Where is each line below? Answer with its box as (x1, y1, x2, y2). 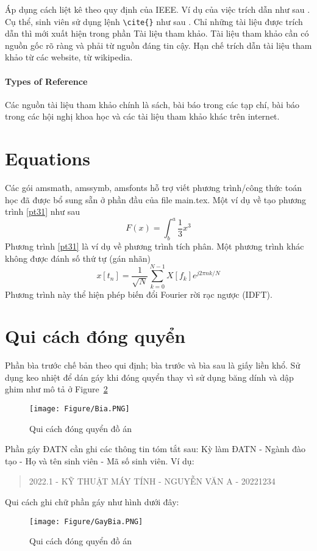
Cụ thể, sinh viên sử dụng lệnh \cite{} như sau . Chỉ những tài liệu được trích (5, 15, 303, 27)
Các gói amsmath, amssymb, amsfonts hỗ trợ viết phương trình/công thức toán (5, 181, 302, 194)
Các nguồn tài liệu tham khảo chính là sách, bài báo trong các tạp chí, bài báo (5, 98, 300, 110)
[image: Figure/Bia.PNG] (29, 405, 130, 414)
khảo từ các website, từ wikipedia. (5, 51, 133, 63)
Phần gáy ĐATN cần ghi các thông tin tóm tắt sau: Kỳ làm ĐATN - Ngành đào (5, 442, 305, 455)
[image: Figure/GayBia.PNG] (29, 517, 143, 526)
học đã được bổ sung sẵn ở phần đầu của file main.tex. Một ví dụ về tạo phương (5, 193, 307, 206)
